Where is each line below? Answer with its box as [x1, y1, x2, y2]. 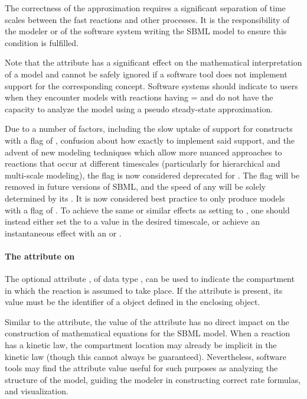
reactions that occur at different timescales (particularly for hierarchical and [5, 157, 280, 170]
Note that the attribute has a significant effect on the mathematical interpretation [5, 56, 302, 69]
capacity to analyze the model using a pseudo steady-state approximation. [5, 102, 273, 115]
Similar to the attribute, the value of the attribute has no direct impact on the [5, 315, 289, 327]
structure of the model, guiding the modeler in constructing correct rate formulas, [5, 373, 301, 385]
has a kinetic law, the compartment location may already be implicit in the [5, 339, 277, 351]
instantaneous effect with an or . [5, 226, 122, 239]
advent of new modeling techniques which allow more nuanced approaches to [5, 145, 282, 158]
